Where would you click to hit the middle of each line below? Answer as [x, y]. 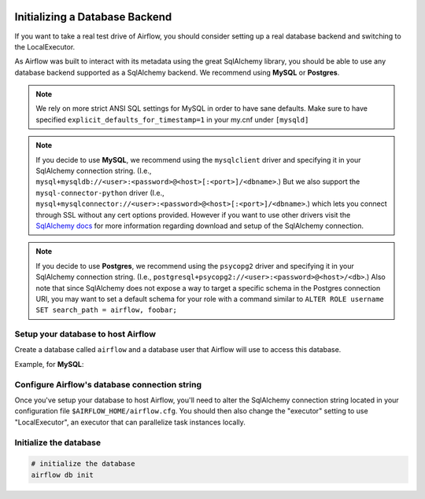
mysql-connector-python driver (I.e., [100, 193]
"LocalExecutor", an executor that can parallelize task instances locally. [130, 422]
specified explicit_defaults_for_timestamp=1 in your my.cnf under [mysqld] [172, 119]
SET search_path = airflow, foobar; [106, 310]
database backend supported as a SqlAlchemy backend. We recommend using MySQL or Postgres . [177, 72]
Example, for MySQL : [49, 364]
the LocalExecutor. [45, 46]
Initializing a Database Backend [93, 17]
